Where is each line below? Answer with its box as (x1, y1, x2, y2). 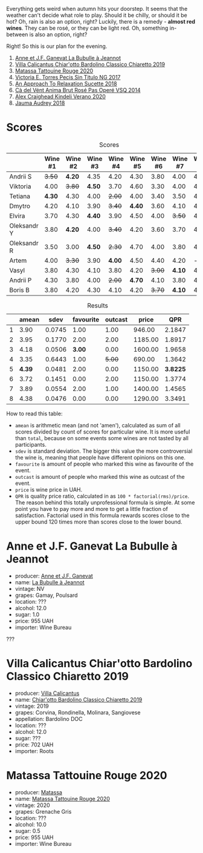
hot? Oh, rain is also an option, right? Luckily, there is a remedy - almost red (6, 18, 195, 25)
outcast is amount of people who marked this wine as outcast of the (14, 473, 185, 480)
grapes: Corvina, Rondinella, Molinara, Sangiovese (14, 708, 141, 716)
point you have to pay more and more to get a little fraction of (14, 505, 168, 512)
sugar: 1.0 (14, 611, 40, 618)
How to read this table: (6, 410, 63, 417)
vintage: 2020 (14, 802, 50, 809)
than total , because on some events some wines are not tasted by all (14, 434, 189, 441)
